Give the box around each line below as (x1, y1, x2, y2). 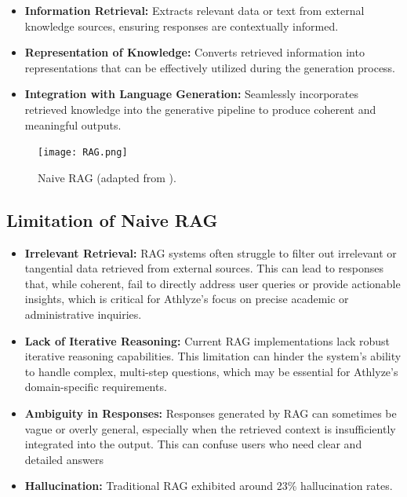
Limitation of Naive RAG (6, 207, 218, 232)
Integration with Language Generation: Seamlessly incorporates (24, 86, 359, 102)
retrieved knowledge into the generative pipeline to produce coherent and (24, 100, 376, 117)
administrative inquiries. (24, 305, 142, 322)
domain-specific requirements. (24, 378, 167, 395)
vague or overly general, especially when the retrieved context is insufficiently (24, 420, 396, 437)
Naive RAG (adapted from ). (38, 169, 176, 185)
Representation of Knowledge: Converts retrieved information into (24, 44, 365, 60)
